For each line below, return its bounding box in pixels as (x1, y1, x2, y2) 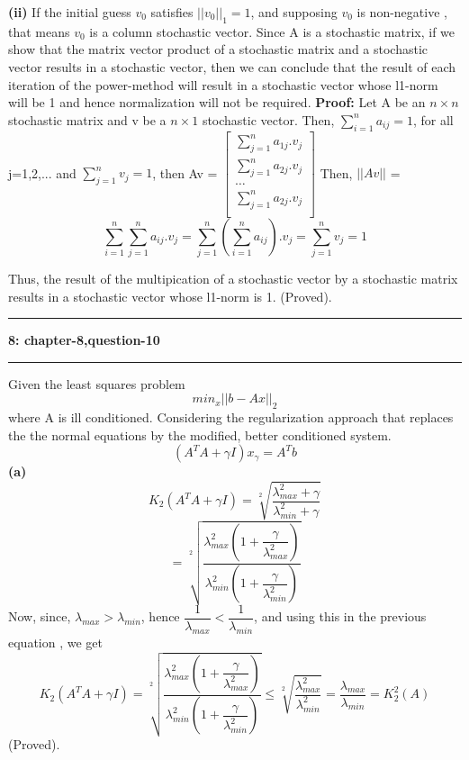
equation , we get (8, 632, 103, 651)
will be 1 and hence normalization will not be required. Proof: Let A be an (8, 93, 426, 112)
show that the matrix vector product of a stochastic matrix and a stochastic (8, 40, 428, 59)
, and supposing (250, 3, 338, 21)
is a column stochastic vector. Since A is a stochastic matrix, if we (89, 22, 455, 41)
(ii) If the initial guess (8, 3, 131, 21)
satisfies (150, 3, 194, 21)
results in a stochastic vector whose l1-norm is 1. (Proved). (8, 286, 332, 305)
